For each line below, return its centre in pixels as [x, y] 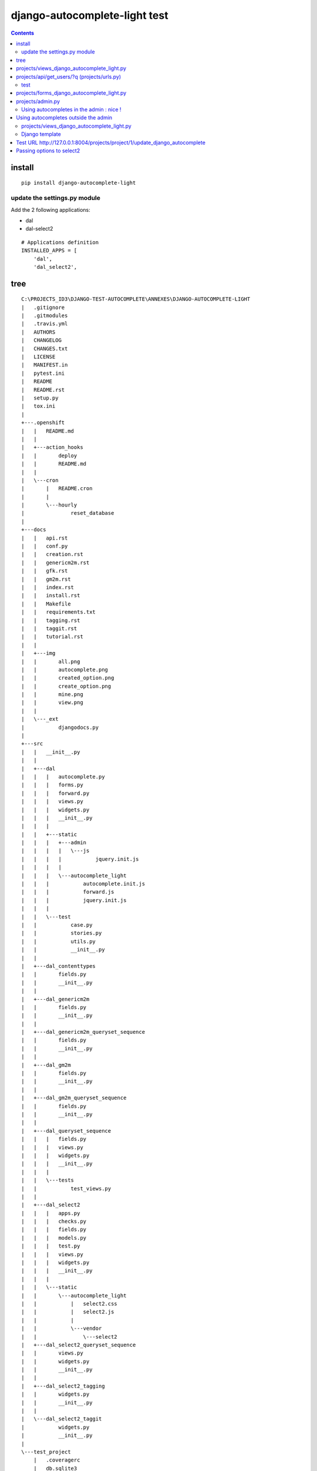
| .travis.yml [45, 324]
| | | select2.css [69, 1304]
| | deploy [49, 455]
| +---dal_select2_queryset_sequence [79, 1345]
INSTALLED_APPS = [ [49, 251]
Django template [41, 134]
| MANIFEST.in [45, 365]
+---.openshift [43, 423]
